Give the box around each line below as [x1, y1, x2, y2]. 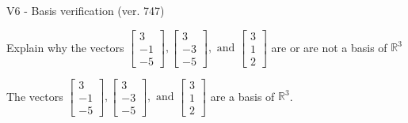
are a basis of [210, 88, 275, 104]
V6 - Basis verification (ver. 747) [6, 2, 165, 18]
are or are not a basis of [271, 39, 387, 55]
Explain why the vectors [6, 39, 124, 55]
